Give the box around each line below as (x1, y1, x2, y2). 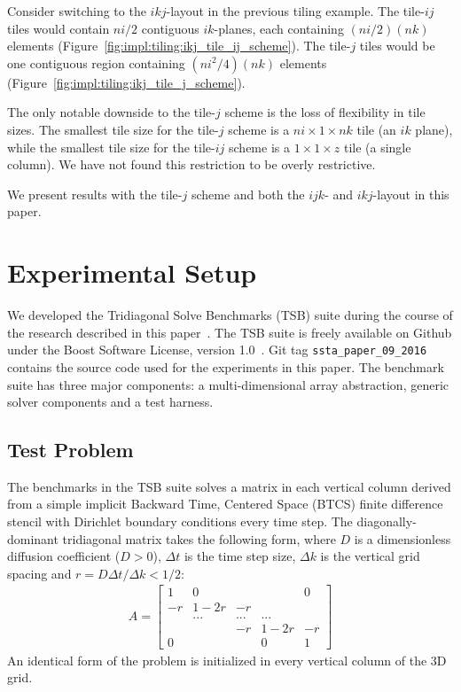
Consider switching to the (7, 2, 146, 19)
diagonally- (356, 512, 417, 531)
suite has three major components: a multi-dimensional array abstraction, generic (7, 375, 449, 393)
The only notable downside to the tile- (7, 103, 215, 121)
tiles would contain (7, 19, 110, 37)
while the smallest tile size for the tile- (7, 137, 215, 156)
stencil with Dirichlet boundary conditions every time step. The (7, 512, 353, 531)
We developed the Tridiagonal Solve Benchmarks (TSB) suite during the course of (7, 306, 453, 324)
